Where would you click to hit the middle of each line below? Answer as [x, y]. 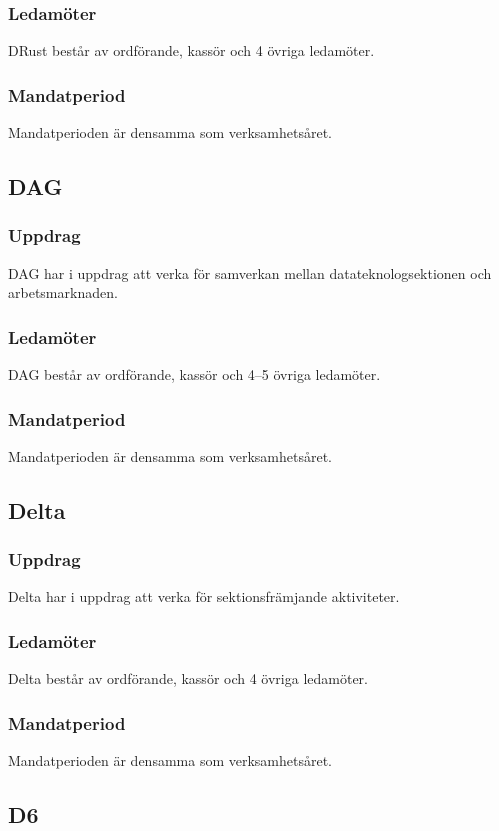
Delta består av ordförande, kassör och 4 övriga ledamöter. [188, 678]
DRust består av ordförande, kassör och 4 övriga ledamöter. [191, 50]
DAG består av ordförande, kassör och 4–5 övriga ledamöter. [194, 374]
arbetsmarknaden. [63, 292]
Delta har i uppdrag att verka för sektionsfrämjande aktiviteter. [204, 596]
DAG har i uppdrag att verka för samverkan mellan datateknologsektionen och [250, 272]
